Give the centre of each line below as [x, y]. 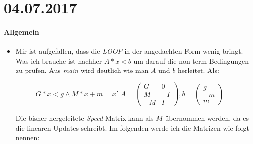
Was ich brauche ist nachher [59, 60]
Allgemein [22, 32]
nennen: [28, 137]
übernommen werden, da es [207, 118]
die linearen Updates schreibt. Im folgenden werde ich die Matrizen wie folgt [132, 127]
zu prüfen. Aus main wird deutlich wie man [82, 70]
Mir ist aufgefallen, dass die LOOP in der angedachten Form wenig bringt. [129, 51]
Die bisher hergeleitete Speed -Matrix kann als [85, 118]
